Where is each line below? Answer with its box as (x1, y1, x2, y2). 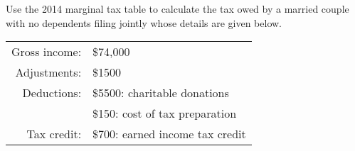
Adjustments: (15, 64, 82, 81)
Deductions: (22, 84, 82, 101)
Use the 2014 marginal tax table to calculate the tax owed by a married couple (6, 1, 349, 16)
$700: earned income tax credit (92, 125, 246, 142)
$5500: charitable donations (92, 84, 229, 101)
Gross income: (11, 43, 82, 60)
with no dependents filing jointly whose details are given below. (6, 15, 282, 30)
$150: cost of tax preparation (92, 105, 237, 122)
